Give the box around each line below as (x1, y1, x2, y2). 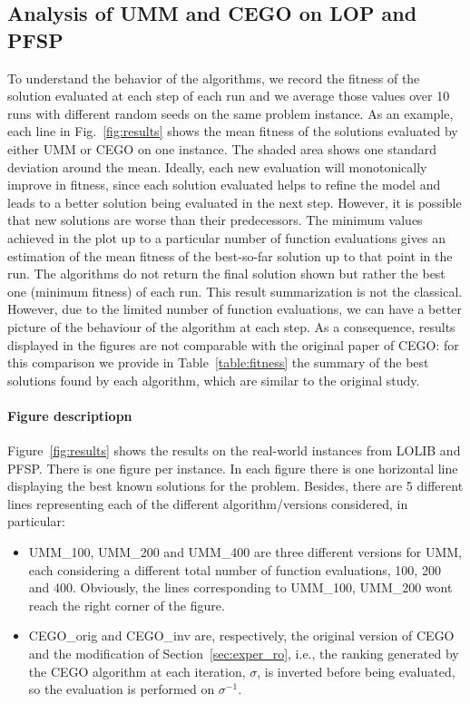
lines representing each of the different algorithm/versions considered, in (7, 494, 408, 513)
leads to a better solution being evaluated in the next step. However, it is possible (7, 192, 462, 211)
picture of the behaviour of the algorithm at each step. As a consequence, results (7, 317, 455, 336)
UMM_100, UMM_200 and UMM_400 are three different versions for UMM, (28, 543, 462, 562)
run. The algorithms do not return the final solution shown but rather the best (7, 264, 446, 283)
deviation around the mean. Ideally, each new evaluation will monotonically (7, 157, 427, 176)
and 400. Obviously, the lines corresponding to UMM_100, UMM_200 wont (28, 578, 453, 597)
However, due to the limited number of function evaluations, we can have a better (7, 299, 463, 318)
